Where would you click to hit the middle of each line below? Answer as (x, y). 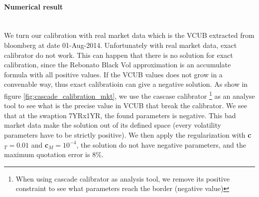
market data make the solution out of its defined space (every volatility (113, 125)
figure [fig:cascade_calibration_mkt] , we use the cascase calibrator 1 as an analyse (129, 95)
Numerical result (34, 6)
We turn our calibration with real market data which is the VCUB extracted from (129, 35)
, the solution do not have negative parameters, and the (161, 144)
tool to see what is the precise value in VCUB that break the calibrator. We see (126, 105)
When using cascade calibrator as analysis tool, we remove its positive (123, 178)
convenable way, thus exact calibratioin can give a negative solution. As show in (126, 84)
